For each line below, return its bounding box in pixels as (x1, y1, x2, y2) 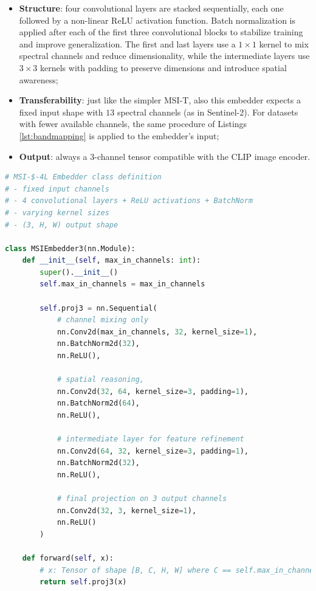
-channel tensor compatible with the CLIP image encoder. (94, 150, 311, 162)
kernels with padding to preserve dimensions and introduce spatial (40, 61, 287, 74)
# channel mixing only (57, 316, 149, 325)
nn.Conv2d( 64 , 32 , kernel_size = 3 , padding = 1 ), (57, 446, 249, 455)
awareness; (19, 73, 58, 86)
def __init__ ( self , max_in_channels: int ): (22, 256, 201, 265)
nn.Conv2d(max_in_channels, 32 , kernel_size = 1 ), (57, 327, 258, 336)
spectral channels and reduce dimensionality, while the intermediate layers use (19, 49, 310, 62)
